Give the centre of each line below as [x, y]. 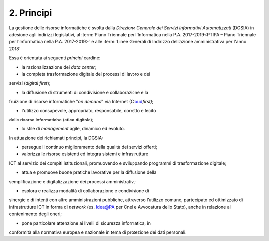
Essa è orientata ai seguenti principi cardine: [55, 58]
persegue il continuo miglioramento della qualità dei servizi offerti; [90, 147]
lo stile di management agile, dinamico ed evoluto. [73, 129]
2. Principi [31, 13]
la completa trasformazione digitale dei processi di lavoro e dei [86, 74]
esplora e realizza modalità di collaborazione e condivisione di [85, 190]
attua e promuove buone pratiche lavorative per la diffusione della [89, 172]
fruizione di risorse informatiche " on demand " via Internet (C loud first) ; [81, 102]
